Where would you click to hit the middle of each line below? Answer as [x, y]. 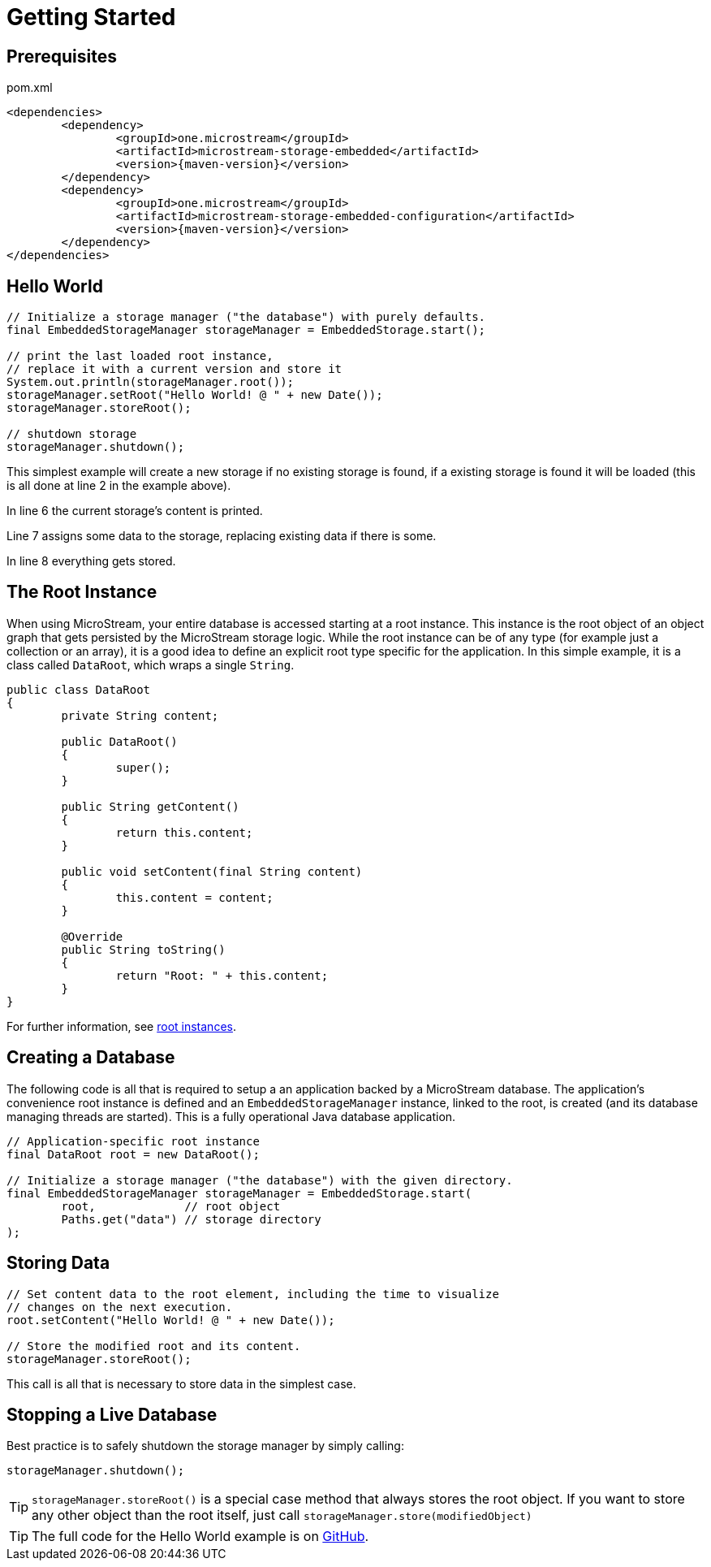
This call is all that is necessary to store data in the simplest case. [181, 1383]
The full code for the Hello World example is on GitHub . [200, 1537]
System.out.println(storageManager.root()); [151, 382]
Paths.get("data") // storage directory [191, 1219]
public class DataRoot [79, 689]
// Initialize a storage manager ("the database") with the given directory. [260, 1180]
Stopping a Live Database [112, 1414]
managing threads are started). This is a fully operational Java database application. [231, 1116]
